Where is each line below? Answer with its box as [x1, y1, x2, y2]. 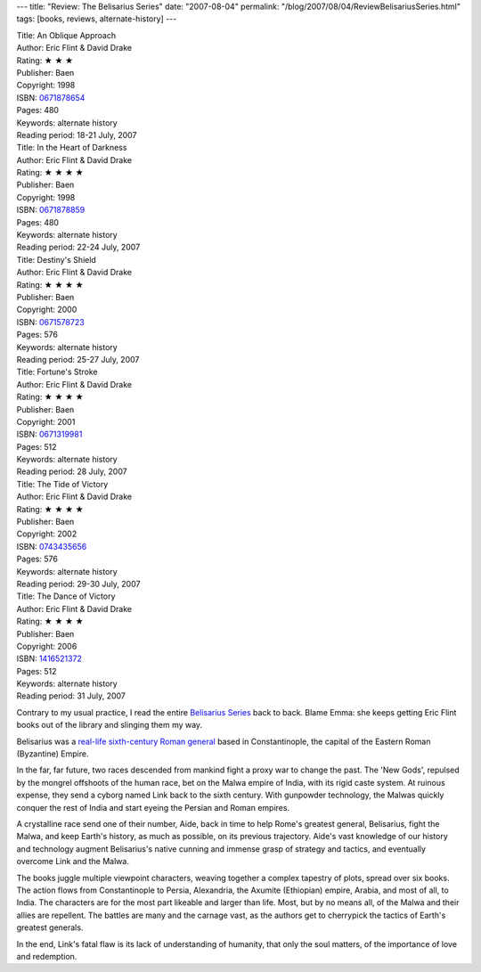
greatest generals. [16, 922, 84, 933]
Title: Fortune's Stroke [16, 366, 98, 378]
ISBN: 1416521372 [16, 653, 82, 664]
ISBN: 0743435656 [16, 541, 87, 551]
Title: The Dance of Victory [16, 591, 116, 601]
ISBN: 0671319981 [16, 429, 83, 440]
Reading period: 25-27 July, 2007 [16, 354, 140, 364]
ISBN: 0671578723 [16, 316, 85, 327]
